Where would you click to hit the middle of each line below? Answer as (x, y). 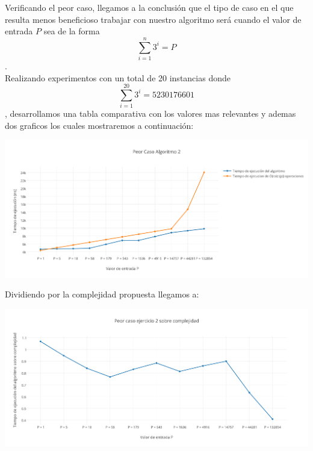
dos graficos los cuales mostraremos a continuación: (99, 125)
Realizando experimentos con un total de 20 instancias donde (118, 77)
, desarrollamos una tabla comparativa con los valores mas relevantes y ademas (150, 114)
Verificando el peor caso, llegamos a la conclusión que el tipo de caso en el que (149, 7)
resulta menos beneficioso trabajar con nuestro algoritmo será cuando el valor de (153, 19)
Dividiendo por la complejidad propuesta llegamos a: (102, 294)
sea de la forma (72, 31)
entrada (19, 31)
